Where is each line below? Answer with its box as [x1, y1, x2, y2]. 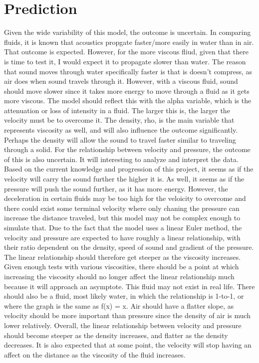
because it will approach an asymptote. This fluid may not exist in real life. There [4, 281, 255, 291]
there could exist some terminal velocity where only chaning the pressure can [4, 202, 240, 213]
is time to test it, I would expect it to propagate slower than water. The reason [4, 56, 246, 66]
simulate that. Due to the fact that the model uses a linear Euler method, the [4, 222, 242, 232]
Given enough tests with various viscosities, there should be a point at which [4, 261, 239, 272]
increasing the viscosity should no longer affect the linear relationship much [4, 271, 235, 281]
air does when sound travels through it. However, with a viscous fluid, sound [4, 76, 238, 86]
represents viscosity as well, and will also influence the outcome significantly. [4, 125, 238, 135]
